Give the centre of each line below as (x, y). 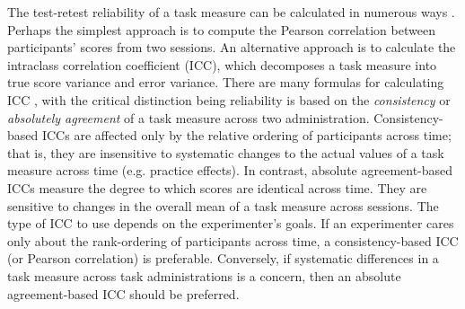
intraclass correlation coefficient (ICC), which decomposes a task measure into (222, 64)
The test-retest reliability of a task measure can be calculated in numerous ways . (231, 12)
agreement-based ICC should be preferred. (123, 293)
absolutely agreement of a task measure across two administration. (189, 117)
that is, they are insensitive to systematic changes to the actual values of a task (226, 152)
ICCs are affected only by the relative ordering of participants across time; (246, 135)
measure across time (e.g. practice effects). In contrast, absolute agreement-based (230, 170)
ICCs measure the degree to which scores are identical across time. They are (217, 187)
